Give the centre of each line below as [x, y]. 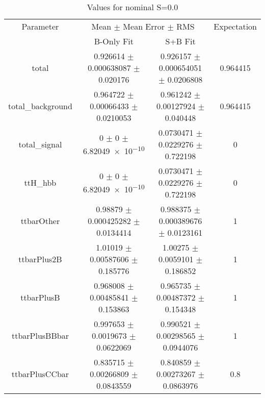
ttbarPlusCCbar [40, 374]
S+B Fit [180, 41]
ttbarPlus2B [40, 259]
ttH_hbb [40, 182]
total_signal [40, 144]
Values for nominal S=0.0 [132, 7]
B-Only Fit [114, 41]
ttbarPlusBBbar [40, 335]
